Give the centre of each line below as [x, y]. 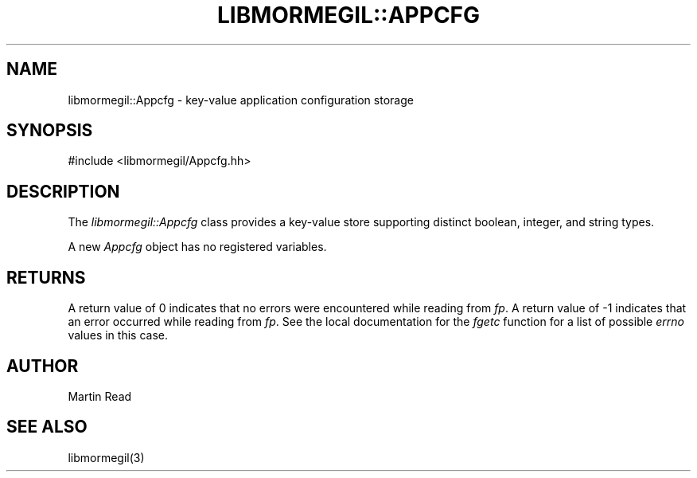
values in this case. [118, 335]
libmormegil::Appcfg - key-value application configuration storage [241, 100]
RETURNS [46, 277]
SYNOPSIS [50, 131]
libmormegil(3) [106, 457]
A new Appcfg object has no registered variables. [197, 247]
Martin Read [100, 396]
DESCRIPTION [63, 191]
